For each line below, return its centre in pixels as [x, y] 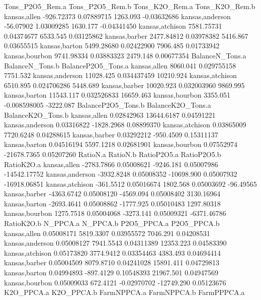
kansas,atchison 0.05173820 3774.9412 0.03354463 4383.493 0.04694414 [113, 252]
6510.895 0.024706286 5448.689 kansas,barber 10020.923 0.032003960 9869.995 [124, 85]
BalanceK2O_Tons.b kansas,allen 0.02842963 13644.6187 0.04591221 [110, 115]
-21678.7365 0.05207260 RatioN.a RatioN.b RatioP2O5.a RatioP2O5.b [113, 154]
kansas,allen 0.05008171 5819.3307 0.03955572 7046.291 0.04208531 [107, 233]
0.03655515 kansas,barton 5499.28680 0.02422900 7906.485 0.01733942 [112, 46]
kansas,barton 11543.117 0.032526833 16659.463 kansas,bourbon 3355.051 [117, 95]
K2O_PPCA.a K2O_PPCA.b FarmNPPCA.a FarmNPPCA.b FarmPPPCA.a [124, 292]
